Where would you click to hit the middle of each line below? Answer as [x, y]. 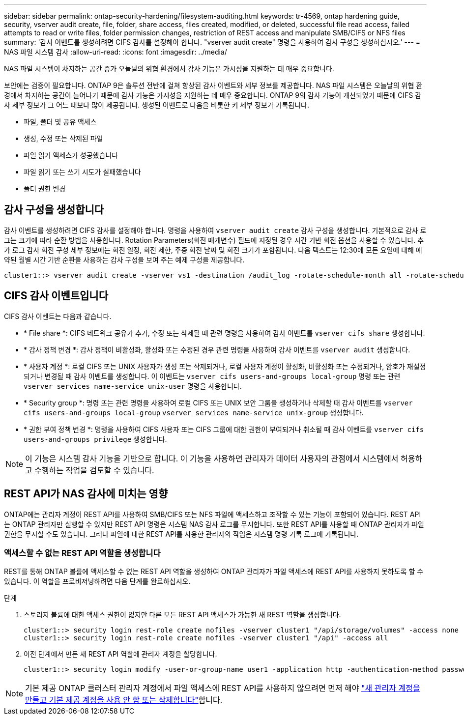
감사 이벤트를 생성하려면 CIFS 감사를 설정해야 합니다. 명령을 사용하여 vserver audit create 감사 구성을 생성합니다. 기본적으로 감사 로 [215, 230]
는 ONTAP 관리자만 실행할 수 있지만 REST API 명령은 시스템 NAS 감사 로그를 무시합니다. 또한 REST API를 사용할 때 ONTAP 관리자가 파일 [214, 524]
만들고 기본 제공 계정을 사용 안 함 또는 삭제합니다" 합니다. [124, 700]
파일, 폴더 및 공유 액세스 [60, 122]
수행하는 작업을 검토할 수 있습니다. [94, 470]
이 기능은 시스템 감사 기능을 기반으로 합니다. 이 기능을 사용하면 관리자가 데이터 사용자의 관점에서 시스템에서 [212, 458]
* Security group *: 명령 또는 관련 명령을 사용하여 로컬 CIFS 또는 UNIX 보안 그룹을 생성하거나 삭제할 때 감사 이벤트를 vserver [218, 403]
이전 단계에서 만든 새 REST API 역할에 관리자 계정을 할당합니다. [120, 654]
